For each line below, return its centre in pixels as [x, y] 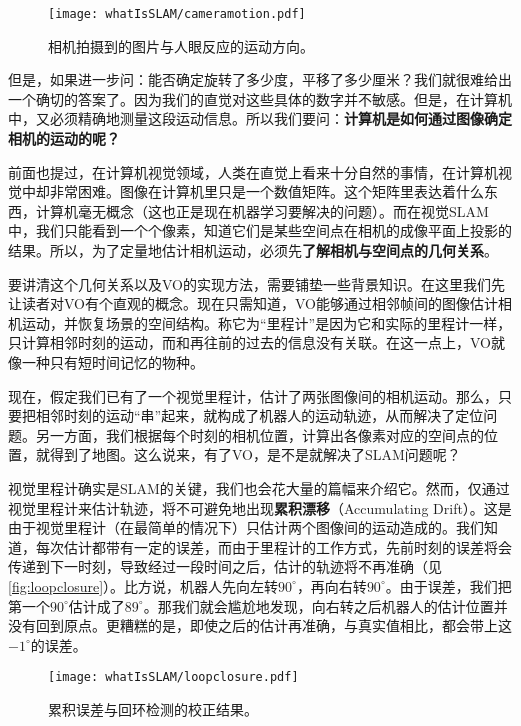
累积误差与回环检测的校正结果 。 [153, 708]
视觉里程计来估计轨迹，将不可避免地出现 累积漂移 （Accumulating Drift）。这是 [260, 507]
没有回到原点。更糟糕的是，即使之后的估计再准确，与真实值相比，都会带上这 [260, 625]
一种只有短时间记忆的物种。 [112, 361]
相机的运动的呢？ [64, 138]
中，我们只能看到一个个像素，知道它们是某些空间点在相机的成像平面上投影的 [260, 230]
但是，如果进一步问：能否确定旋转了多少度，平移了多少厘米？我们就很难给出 [260, 79]
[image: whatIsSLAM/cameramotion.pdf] [177, 14]
